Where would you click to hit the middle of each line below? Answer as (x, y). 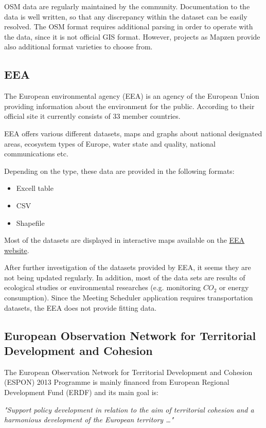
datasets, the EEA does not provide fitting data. (81, 307)
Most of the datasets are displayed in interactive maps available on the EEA (125, 240)
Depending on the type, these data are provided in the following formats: (119, 171)
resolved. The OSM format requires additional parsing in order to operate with (129, 26)
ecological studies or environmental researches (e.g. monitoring (103, 287)
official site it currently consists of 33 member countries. (92, 116)
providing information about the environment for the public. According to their (129, 106)
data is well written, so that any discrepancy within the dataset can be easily (126, 16)
